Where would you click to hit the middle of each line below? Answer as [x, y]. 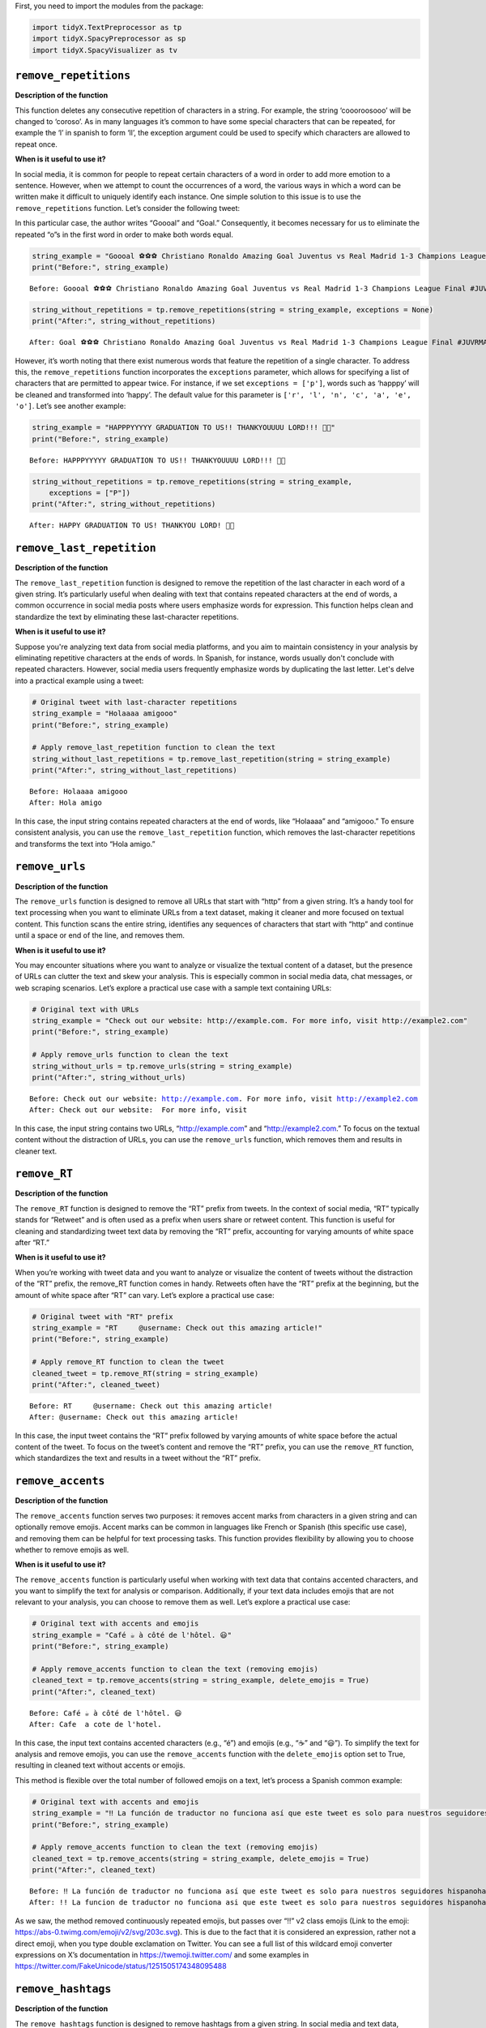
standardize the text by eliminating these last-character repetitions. [127, 617]
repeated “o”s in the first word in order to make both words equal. [124, 234]
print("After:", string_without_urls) [109, 1078]
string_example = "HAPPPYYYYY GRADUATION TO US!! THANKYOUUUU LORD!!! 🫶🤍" [184, 428]
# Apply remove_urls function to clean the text [130, 1055]
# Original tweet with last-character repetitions [135, 702]
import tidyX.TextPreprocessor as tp [107, 27]
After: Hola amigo [66, 803]
